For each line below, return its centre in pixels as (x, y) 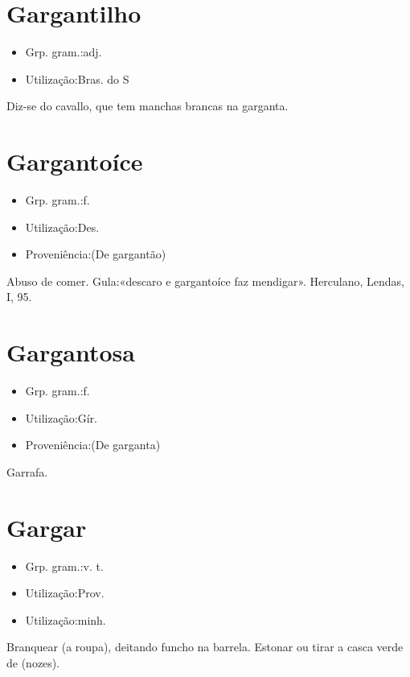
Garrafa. (27, 471)
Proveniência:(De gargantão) (96, 254)
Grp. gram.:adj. (64, 52)
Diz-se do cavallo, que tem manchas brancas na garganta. (148, 106)
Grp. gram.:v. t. (64, 566)
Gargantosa (71, 352)
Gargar (47, 527)
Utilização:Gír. (61, 417)
